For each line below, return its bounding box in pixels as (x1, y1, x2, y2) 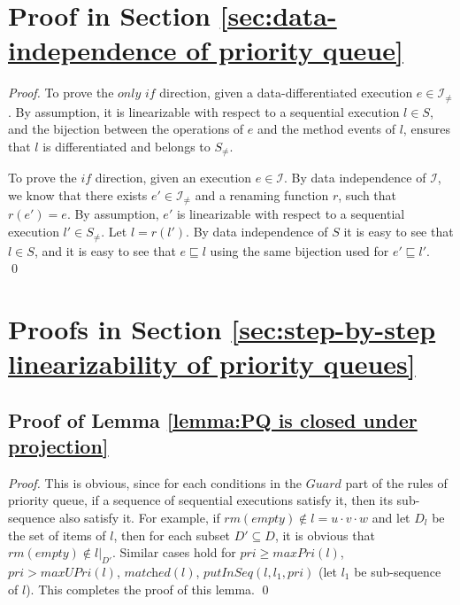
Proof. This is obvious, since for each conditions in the (8, 473, 303, 492)
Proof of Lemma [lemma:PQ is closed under (8, 406, 418, 433)
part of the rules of (345, 473, 448, 492)
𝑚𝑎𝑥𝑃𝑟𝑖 (272, 547, 316, 561)
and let (372, 508, 410, 527)
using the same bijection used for (210, 241, 389, 260)
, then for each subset (113, 525, 231, 544)
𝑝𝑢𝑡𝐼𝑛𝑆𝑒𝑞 (203, 567, 254, 580)
